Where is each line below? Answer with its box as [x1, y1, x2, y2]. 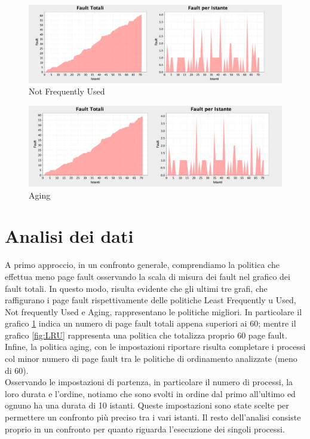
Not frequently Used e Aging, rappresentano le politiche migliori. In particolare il [5, 305, 302, 318]
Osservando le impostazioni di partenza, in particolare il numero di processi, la [5, 376, 293, 388]
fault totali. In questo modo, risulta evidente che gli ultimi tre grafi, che [5, 282, 268, 294]
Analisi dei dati [5, 224, 134, 248]
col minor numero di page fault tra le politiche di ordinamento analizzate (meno [5, 352, 297, 365]
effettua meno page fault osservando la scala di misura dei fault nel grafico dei [5, 270, 290, 282]
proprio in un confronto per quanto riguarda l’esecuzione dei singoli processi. [5, 422, 285, 435]
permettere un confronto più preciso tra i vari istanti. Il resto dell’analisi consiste [5, 411, 301, 423]
